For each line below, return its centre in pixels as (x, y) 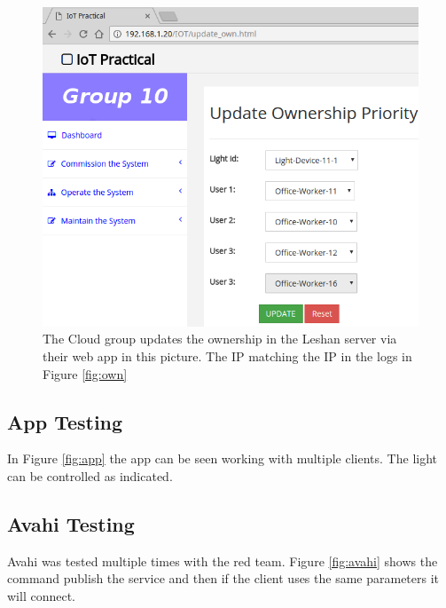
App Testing (65, 421)
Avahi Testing (71, 523)
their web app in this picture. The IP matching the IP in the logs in (227, 355)
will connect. (41, 595)
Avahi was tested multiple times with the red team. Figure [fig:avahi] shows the (223, 561)
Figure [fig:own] (85, 373)
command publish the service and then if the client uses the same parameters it (223, 578)
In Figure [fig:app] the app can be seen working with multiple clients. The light (223, 458)
